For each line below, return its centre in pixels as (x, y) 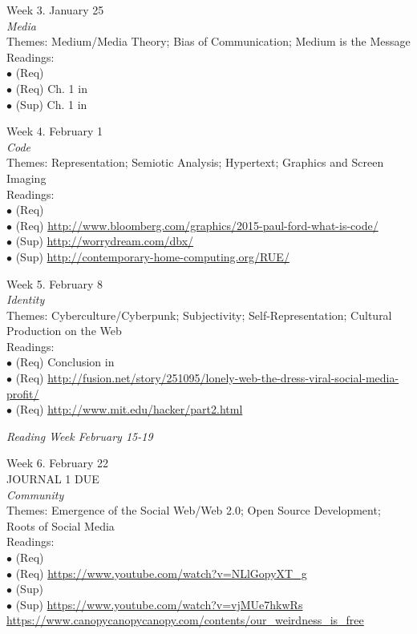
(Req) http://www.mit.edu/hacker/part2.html (129, 409)
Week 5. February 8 (55, 283)
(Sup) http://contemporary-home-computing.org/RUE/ (152, 256)
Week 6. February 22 (58, 463)
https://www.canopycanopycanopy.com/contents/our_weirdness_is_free (185, 620)
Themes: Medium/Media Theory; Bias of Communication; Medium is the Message (208, 41)
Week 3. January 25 (55, 10)
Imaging (26, 178)
